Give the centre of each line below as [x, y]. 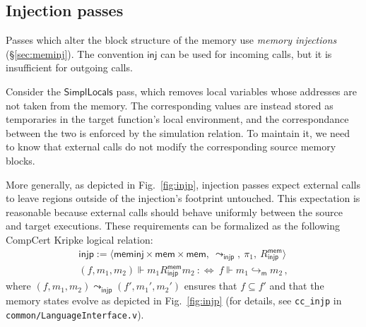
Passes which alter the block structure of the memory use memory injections [171, 40]
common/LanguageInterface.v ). [75, 314]
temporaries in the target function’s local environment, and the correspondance [177, 119]
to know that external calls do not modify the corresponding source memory [171, 147]
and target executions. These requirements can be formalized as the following [173, 226]
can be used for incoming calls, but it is [246, 53]
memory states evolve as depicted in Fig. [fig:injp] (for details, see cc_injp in [174, 300]
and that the [297, 286]
